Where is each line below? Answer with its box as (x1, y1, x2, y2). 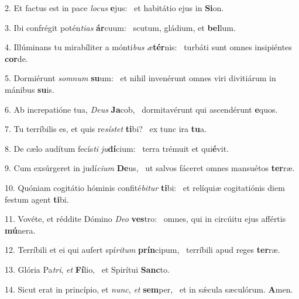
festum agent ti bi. (5, 193, 69, 205)
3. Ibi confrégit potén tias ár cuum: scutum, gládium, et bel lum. (5, 21, 236, 33)
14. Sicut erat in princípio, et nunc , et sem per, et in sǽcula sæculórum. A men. (5, 283, 293, 295)
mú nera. (5, 224, 36, 236)
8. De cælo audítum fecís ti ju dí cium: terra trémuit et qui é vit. (5, 142, 229, 154)
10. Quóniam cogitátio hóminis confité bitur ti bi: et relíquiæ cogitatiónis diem (5, 181, 285, 193)
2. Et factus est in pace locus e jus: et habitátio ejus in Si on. (5, 2, 224, 13)
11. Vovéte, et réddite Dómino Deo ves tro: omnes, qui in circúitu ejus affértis (5, 213, 286, 225)
